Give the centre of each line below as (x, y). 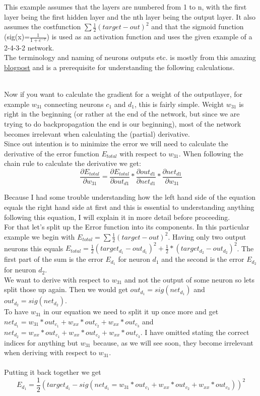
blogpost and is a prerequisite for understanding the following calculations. (119, 67)
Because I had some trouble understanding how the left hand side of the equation (130, 197)
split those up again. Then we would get (66, 289)
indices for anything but (41, 342)
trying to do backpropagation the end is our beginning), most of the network (123, 124)
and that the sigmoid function (198, 26)
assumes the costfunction (43, 26)
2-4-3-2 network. (29, 47)
